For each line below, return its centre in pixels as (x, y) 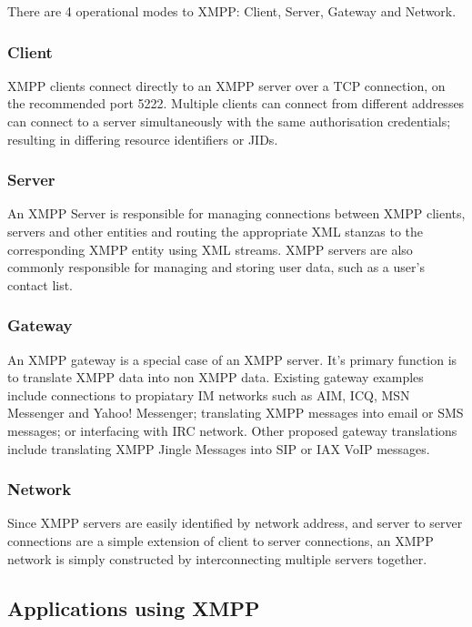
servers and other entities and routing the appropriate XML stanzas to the (215, 231)
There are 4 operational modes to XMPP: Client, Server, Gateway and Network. (232, 11)
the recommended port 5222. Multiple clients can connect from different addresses (236, 103)
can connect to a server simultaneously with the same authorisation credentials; (229, 121)
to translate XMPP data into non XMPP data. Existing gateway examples (216, 377)
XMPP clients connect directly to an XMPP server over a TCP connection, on (226, 85)
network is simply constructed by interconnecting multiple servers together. (217, 558)
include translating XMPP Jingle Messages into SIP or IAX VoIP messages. (219, 448)
